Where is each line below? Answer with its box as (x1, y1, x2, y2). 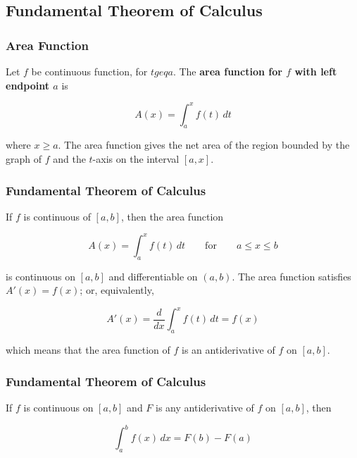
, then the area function (120, 209, 224, 223)
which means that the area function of (6, 342, 170, 357)
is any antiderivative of (156, 400, 254, 415)
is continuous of (23, 209, 91, 223)
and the (53, 151, 86, 166)
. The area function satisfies (232, 268, 351, 283)
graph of (6, 151, 42, 166)
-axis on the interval (92, 151, 180, 166)
